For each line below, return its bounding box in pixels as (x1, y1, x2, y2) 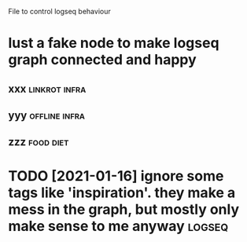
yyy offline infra (8, 108, 85, 122)
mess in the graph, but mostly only (8, 200, 240, 218)
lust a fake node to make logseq (8, 35, 219, 52)
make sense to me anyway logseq (8, 217, 229, 235)
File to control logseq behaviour (8, 7, 112, 16)
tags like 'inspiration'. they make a (8, 184, 236, 201)
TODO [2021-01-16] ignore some (8, 167, 224, 185)
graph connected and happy (8, 51, 197, 69)
